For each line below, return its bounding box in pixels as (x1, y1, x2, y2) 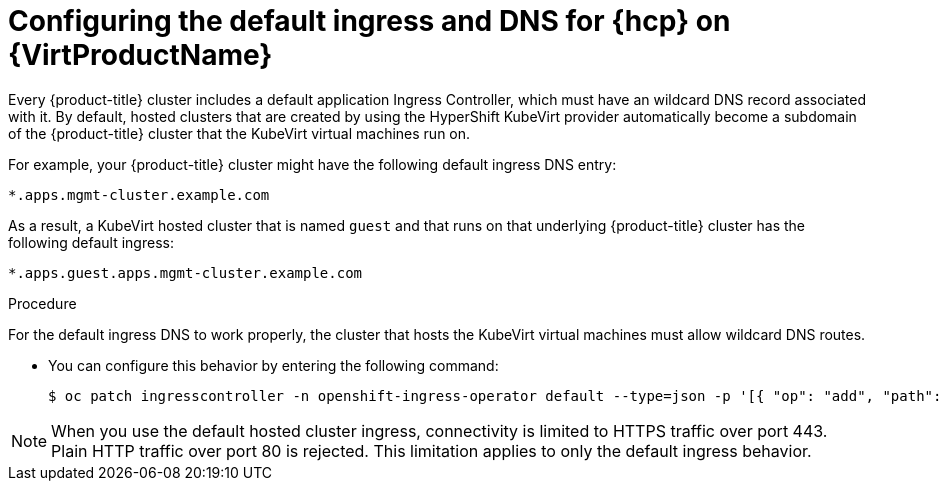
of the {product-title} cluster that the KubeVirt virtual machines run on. (8, 124, 471, 142)
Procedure (8, 294, 77, 312)
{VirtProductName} (8, 38, 273, 72)
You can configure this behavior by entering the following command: (48, 356, 499, 374)
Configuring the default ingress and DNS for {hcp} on (8, 4, 731, 38)
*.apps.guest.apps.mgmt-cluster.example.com (8, 264, 363, 281)
